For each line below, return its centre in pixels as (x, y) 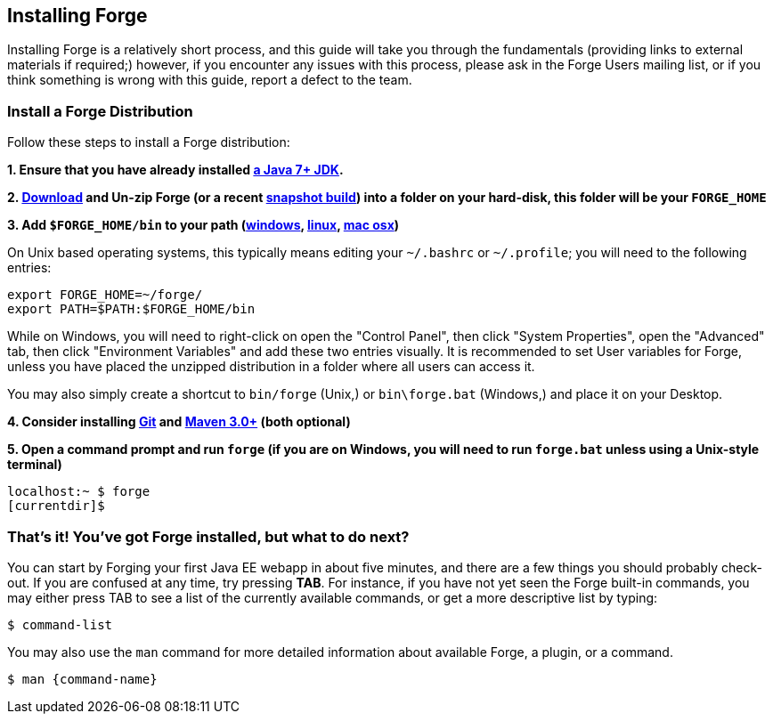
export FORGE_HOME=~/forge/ (105, 295)
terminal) (35, 465)
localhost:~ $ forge (79, 492)
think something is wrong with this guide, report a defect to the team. (210, 80)
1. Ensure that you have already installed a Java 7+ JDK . (175, 170)
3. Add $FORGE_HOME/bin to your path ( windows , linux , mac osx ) (203, 225)
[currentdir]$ (56, 506)
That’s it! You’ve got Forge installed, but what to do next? (208, 536)
